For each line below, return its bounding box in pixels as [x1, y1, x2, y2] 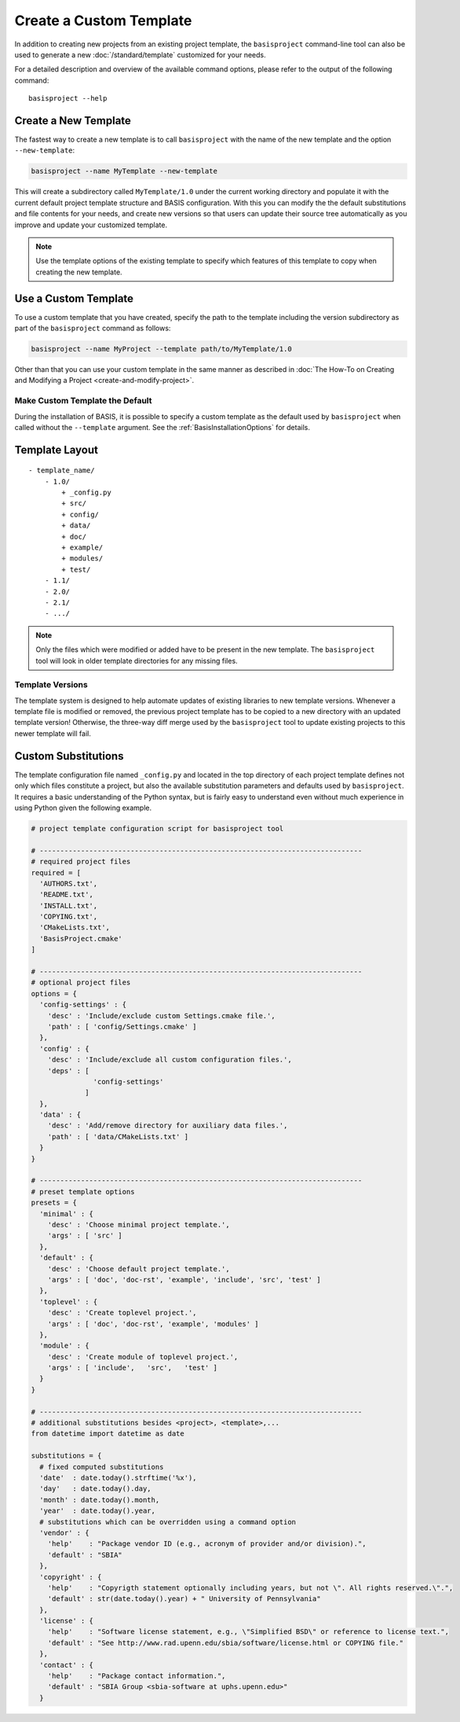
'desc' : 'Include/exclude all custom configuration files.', [47, 1055, 292, 1065]
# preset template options [31, 1187, 135, 1196]
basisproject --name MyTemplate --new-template [31, 167, 217, 176]
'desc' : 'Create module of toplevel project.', [47, 1352, 239, 1361]
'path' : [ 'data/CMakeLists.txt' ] [47, 1132, 188, 1141]
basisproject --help [28, 94, 108, 103]
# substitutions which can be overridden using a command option [39, 1518, 297, 1526]
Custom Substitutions [14, 749, 124, 763]
